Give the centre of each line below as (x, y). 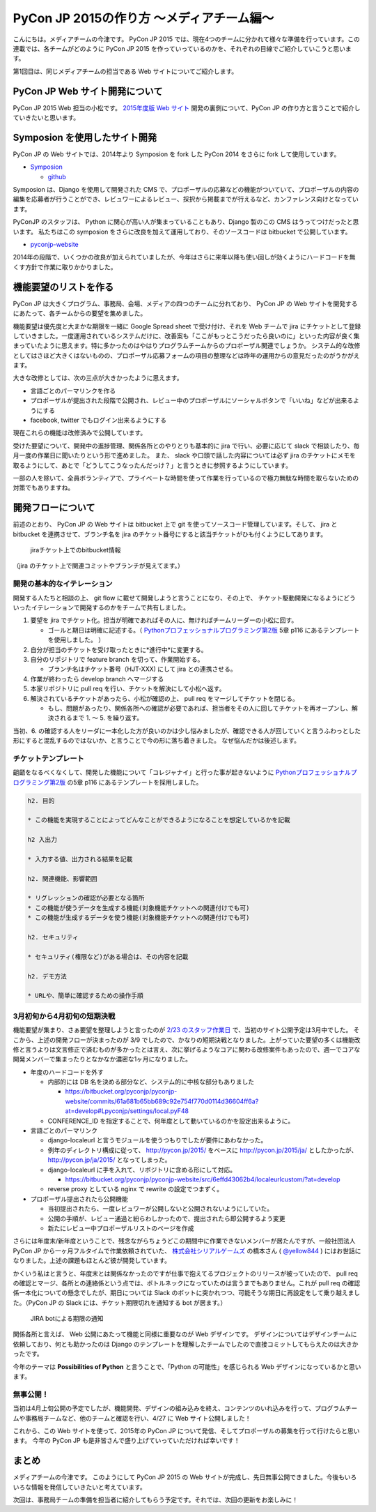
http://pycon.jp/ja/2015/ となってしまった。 (109, 1160)
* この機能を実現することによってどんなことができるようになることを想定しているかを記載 (159, 820)
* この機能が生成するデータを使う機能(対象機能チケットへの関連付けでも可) (139, 918)
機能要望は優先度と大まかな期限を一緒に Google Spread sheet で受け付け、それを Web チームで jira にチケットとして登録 (187, 326)
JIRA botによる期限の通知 (67, 1319)
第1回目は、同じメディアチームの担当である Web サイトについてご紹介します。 (125, 71)
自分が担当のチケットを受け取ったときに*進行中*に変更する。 (119, 649)
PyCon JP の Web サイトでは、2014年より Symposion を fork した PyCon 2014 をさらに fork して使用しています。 (177, 154)
